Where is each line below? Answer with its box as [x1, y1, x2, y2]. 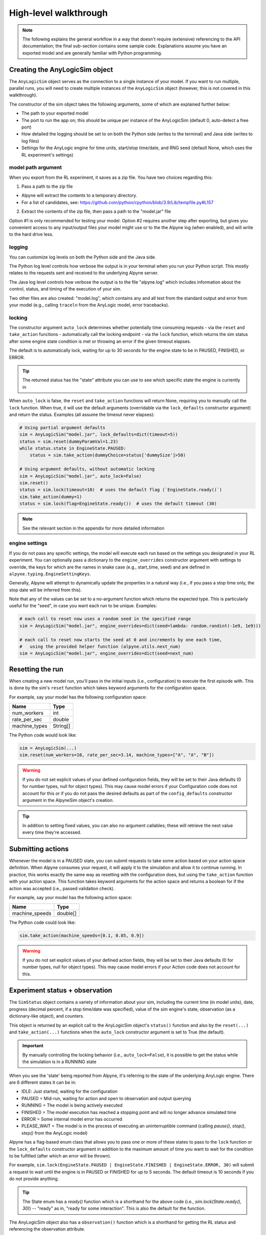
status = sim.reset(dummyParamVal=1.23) [19, 439, 118, 444]
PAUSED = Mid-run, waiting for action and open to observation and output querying [21, 1095, 192, 1101]
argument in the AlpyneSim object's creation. [22, 797, 114, 803]
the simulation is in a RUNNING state [22, 1059, 97, 1065]
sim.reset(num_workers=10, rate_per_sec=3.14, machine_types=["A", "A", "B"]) [19, 752, 214, 758]
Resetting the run [9, 665, 64, 673]
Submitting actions [9, 845, 69, 853]
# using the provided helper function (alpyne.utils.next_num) [19, 644, 181, 650]
